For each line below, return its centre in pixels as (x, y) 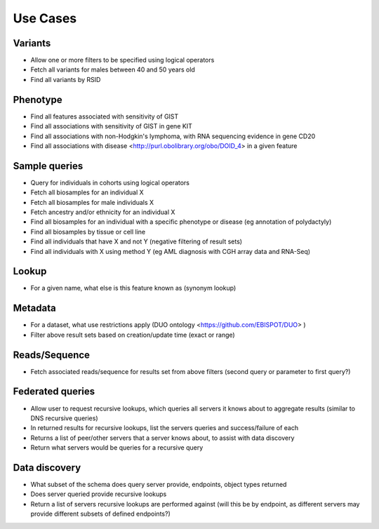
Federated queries (54, 392)
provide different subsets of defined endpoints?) (101, 514)
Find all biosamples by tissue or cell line (88, 232)
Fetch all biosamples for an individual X (87, 192)
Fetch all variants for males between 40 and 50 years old (113, 69)
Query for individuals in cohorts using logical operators (110, 182)
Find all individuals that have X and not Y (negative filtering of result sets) (136, 241)
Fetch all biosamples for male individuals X (92, 202)
